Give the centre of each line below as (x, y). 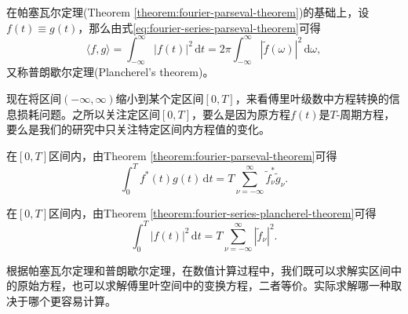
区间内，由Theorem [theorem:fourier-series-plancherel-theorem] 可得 (213, 212)
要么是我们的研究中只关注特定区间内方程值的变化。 (138, 129)
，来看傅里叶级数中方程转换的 (312, 99)
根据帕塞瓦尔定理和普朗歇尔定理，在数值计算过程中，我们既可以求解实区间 (199, 270)
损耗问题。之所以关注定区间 (88, 113)
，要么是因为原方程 (241, 113)
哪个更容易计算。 (72, 300)
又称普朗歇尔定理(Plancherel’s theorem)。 (110, 72)
